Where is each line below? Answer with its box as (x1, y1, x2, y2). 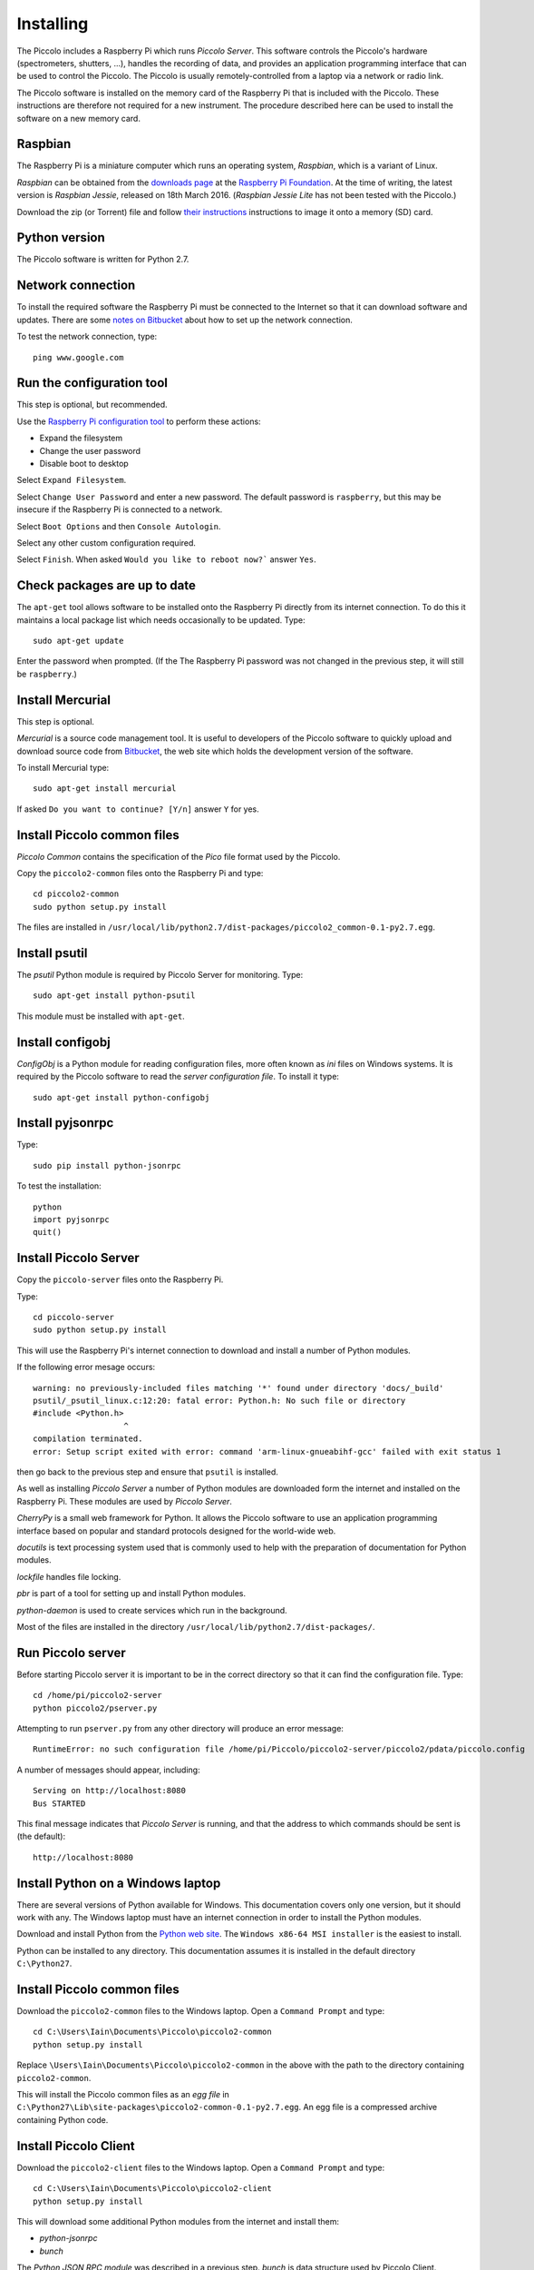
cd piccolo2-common (33, 889, 120, 899)
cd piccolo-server (33, 1312, 115, 1323)
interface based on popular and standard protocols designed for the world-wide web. (16, 1525, 336, 1536)
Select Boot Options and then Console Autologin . (16, 520, 221, 531)
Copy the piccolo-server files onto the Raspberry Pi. (16, 1274, 224, 1285)
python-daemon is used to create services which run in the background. (16, 1604, 287, 1615)
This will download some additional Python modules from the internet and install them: (16, 2216, 340, 2226)
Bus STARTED (33, 1798, 86, 1809)
